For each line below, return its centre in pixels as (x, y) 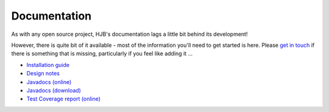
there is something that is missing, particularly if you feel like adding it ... (102, 54)
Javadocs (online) (49, 82)
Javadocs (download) (54, 90)
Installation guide (48, 65)
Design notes (43, 74)
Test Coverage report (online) (63, 99)
